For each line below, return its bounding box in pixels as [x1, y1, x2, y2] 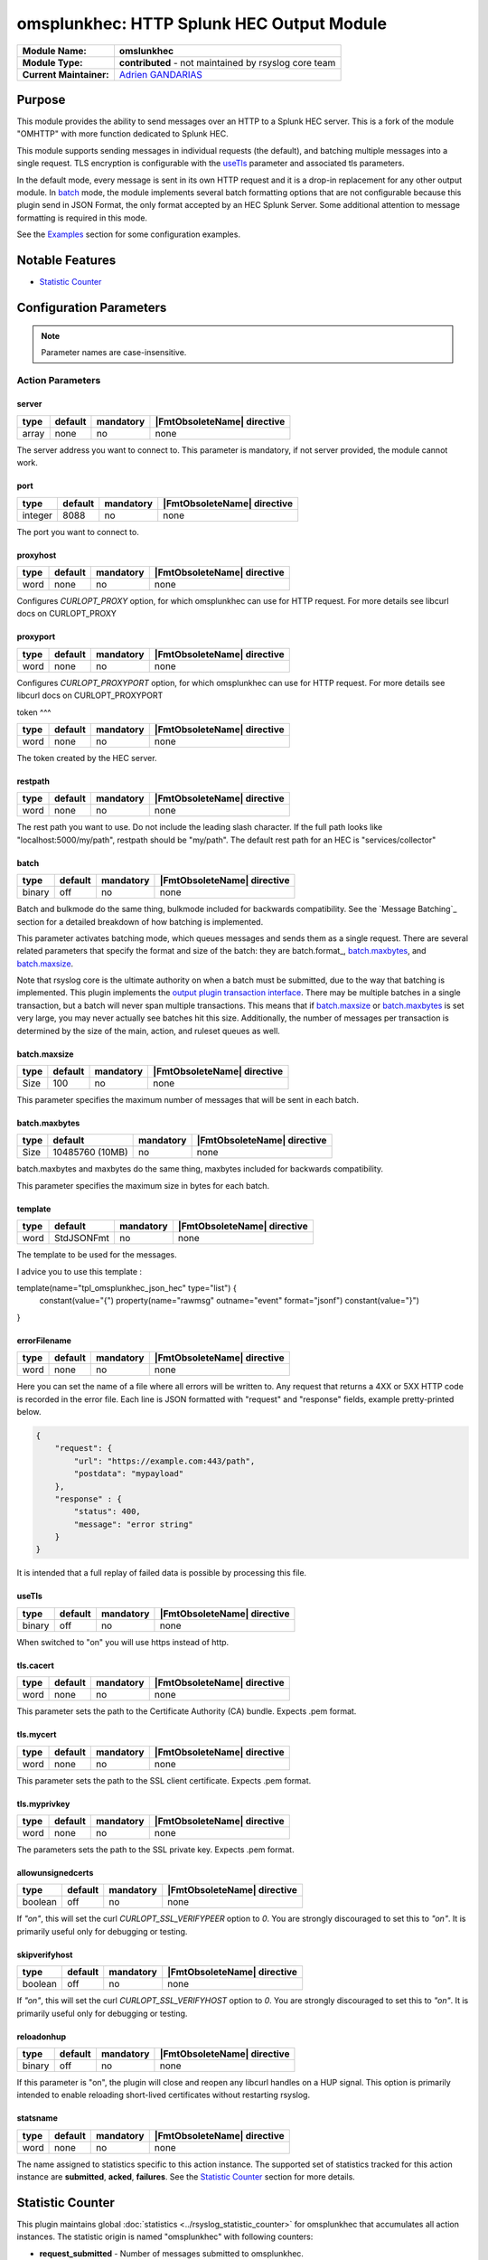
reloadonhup [16, 2030, 67, 2042]
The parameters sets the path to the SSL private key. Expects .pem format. [16, 1844, 295, 1855]
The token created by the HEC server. [16, 752, 157, 763]
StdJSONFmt [54, 1232, 110, 1245]
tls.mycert [16, 1729, 57, 1740]
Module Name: [22, 44, 88, 57]
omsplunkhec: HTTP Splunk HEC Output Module [16, 14, 388, 33]
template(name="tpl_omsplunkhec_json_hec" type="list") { [16, 1283, 237, 1293]
